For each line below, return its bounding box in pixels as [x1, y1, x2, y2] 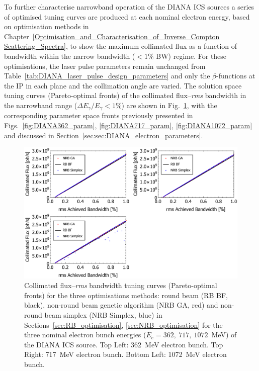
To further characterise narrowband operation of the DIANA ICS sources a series [4, 2, 254, 12]
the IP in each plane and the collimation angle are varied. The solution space [4, 80, 242, 90]
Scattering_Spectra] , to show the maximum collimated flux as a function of [4, 41, 237, 51]
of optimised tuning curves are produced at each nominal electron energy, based [4, 11, 250, 22]
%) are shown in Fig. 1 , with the [115, 100, 217, 110]
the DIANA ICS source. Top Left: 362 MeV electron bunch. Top [24, 339, 223, 349]
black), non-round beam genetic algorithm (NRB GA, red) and [24, 300, 218, 310]
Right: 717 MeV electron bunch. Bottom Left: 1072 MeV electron [24, 349, 227, 359]
